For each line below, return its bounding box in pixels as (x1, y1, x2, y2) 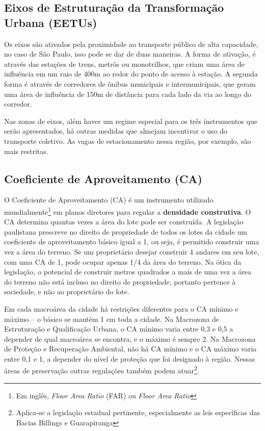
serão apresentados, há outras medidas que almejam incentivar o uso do (4, 125, 228, 136)
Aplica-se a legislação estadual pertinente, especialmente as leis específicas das (16, 407, 260, 418)
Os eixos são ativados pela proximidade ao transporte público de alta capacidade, (4, 38, 258, 49)
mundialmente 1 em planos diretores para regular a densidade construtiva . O (4, 205, 251, 217)
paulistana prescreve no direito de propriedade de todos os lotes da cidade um (4, 226, 247, 237)
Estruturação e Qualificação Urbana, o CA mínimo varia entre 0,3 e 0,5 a (4, 323, 233, 334)
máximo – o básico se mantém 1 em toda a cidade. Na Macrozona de (4, 313, 220, 324)
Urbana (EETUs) (4, 14, 97, 30)
